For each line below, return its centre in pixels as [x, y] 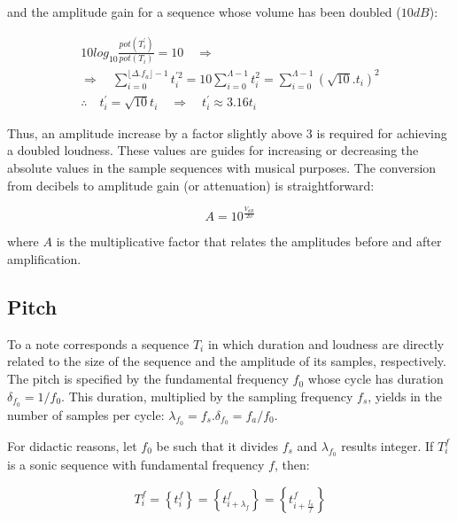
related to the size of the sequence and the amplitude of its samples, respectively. [227, 361]
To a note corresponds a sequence [98, 343]
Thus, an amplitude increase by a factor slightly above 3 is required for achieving [227, 132]
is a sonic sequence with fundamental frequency [136, 464]
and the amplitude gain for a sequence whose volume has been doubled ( [204, 12]
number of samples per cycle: [86, 414]
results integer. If [387, 445]
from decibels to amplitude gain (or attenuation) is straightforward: [191, 185]
